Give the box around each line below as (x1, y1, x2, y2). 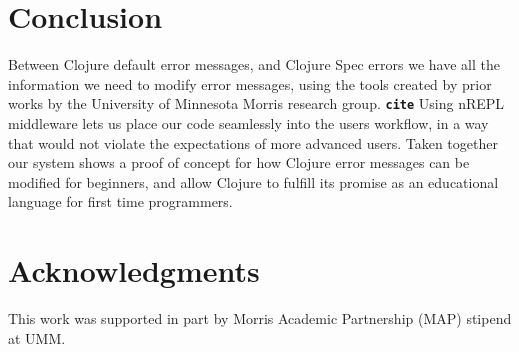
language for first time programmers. (8, 191, 233, 212)
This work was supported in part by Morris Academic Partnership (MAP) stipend (8, 308, 512, 329)
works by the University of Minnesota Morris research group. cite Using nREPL (8, 93, 505, 114)
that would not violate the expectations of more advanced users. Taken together (8, 132, 498, 153)
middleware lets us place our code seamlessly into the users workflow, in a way (8, 112, 489, 133)
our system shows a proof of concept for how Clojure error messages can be (8, 152, 470, 173)
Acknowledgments (8, 250, 260, 291)
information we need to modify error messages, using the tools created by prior (8, 73, 492, 94)
